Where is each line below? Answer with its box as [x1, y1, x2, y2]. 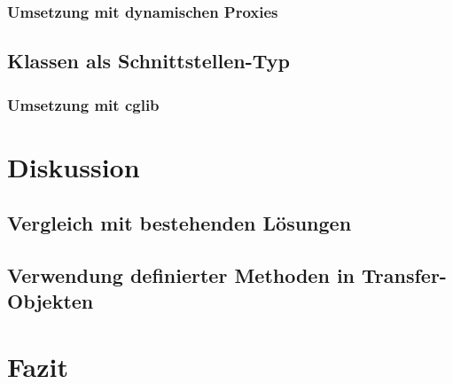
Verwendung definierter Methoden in [7, 262, 355, 289]
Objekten [7, 287, 94, 315]
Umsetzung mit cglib [7, 93, 160, 115]
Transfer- [362, 262, 447, 289]
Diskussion [7, 148, 140, 184]
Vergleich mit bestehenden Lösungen [7, 209, 352, 237]
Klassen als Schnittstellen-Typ [7, 47, 290, 74]
